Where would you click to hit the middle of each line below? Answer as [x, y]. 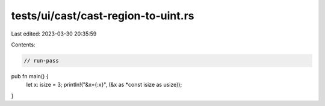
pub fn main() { [30, 76]
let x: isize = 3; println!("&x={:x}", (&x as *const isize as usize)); [104, 85]
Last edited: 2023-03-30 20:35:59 [54, 34]
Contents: [23, 45]
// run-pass [42, 61]
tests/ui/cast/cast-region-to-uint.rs [103, 16]
